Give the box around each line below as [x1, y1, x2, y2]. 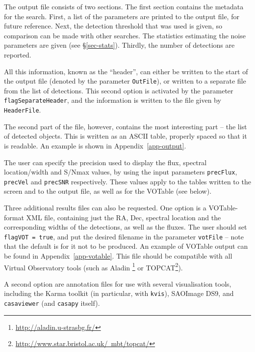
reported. [4, 49, 31, 59]
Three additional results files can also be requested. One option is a [4, 203, 206, 212]
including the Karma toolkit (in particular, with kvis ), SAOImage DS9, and [4, 288, 234, 298]
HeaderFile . [4, 105, 41, 115]
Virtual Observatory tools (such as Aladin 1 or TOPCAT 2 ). [4, 261, 183, 272]
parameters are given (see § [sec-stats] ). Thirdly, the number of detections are [4, 40, 235, 50]
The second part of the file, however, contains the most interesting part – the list [4, 121, 247, 131]
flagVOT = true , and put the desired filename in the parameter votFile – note [4, 231, 244, 241]
